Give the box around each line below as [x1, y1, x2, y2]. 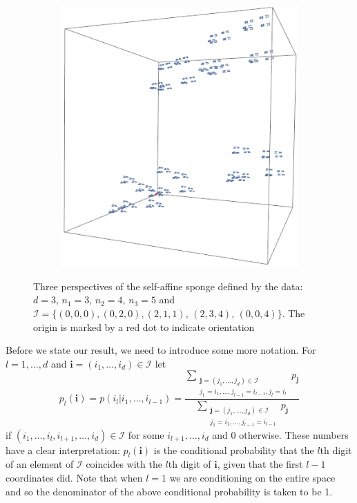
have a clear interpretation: [6, 442, 120, 457]
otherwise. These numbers [239, 427, 349, 442]
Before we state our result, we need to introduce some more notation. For [6, 343, 316, 357]
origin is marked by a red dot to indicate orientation [33, 319, 255, 334]
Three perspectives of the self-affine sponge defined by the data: [33, 278, 303, 293]
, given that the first [217, 457, 303, 471]
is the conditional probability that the [153, 442, 314, 457]
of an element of [6, 457, 74, 471]
